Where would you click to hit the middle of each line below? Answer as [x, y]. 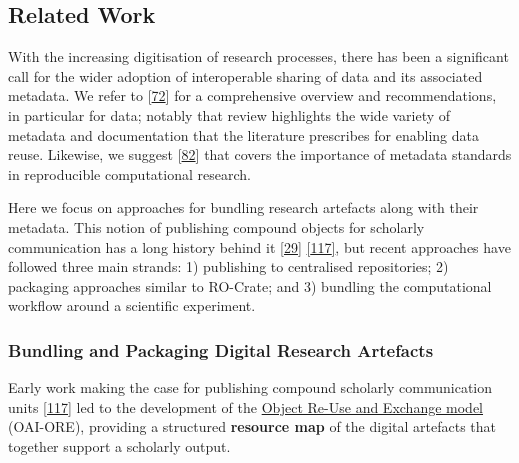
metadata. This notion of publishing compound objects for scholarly [216, 226]
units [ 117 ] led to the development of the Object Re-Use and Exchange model [246, 406]
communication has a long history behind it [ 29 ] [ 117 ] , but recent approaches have [259, 246]
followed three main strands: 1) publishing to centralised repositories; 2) [228, 266]
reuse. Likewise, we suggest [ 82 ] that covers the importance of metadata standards [260, 154]
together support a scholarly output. [119, 445]
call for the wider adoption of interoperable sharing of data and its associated [245, 75]
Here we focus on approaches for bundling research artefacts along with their [243, 207]
